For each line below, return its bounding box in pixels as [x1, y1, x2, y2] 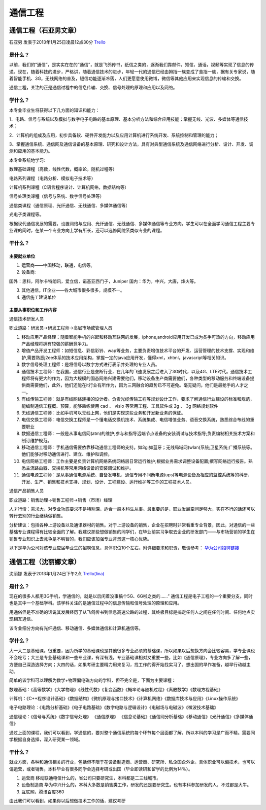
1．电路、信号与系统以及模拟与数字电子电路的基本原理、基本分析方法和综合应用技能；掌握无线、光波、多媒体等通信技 [9, 116, 248, 122]
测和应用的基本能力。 [9, 148, 53, 154]
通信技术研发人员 [9, 316, 44, 321]
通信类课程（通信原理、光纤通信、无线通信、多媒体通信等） [9, 202, 130, 208]
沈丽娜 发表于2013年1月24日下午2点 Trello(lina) [9, 570, 104, 576]
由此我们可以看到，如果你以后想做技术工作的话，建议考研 [9, 798, 126, 804]
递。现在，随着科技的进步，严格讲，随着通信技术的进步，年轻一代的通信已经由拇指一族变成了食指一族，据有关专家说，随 [9, 69, 255, 74]
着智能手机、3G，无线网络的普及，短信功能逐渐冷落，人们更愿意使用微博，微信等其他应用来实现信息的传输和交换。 [9, 75, 244, 81]
